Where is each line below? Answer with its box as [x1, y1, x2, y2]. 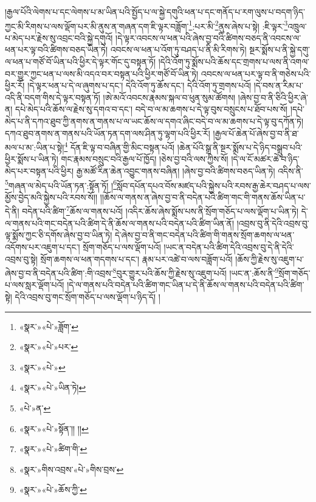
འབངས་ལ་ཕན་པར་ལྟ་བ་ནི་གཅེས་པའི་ [201, 67, 311, 80]
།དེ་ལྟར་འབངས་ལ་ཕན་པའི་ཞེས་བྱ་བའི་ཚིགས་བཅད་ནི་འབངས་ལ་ [115, 31, 301, 44]
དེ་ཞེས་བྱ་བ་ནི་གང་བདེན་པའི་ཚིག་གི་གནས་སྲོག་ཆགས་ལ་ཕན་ [114, 229, 295, 241]
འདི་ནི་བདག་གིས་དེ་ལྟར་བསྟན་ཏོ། [5, 91, 100, 103]
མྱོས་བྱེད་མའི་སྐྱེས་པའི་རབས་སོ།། [5, 190, 98, 203]
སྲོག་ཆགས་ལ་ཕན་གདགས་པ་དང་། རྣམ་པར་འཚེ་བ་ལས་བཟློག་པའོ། [40, 252, 233, 265]
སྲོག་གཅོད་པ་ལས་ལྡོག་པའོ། [83, 240, 161, 253]
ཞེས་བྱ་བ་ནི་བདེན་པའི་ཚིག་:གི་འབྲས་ [5, 266, 113, 279]
